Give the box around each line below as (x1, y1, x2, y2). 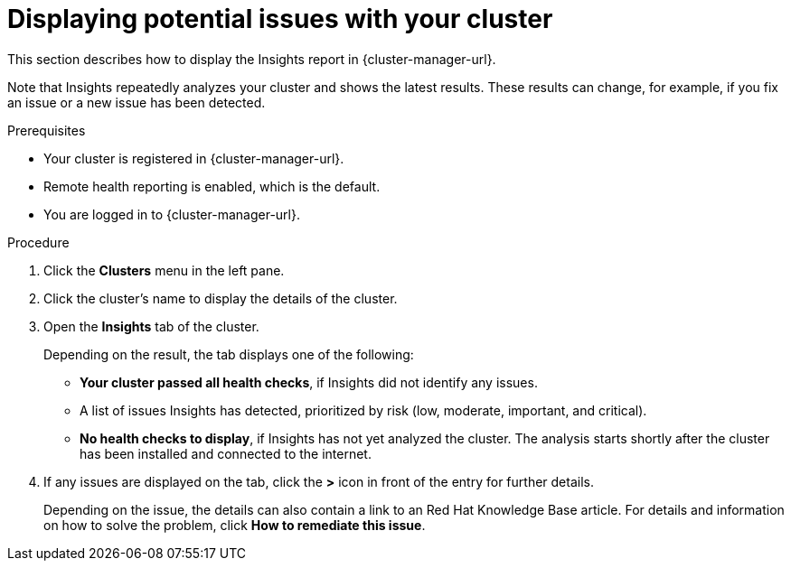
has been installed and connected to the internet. (80, 445, 372, 461)
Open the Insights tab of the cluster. (43, 318, 259, 334)
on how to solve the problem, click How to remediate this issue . (43, 517, 426, 533)
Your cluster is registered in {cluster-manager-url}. (43, 150, 344, 166)
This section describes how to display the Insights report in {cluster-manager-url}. (7, 51, 496, 67)
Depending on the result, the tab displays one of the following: (43, 346, 414, 362)
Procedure (7, 234, 70, 250)
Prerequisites (7, 122, 86, 138)
